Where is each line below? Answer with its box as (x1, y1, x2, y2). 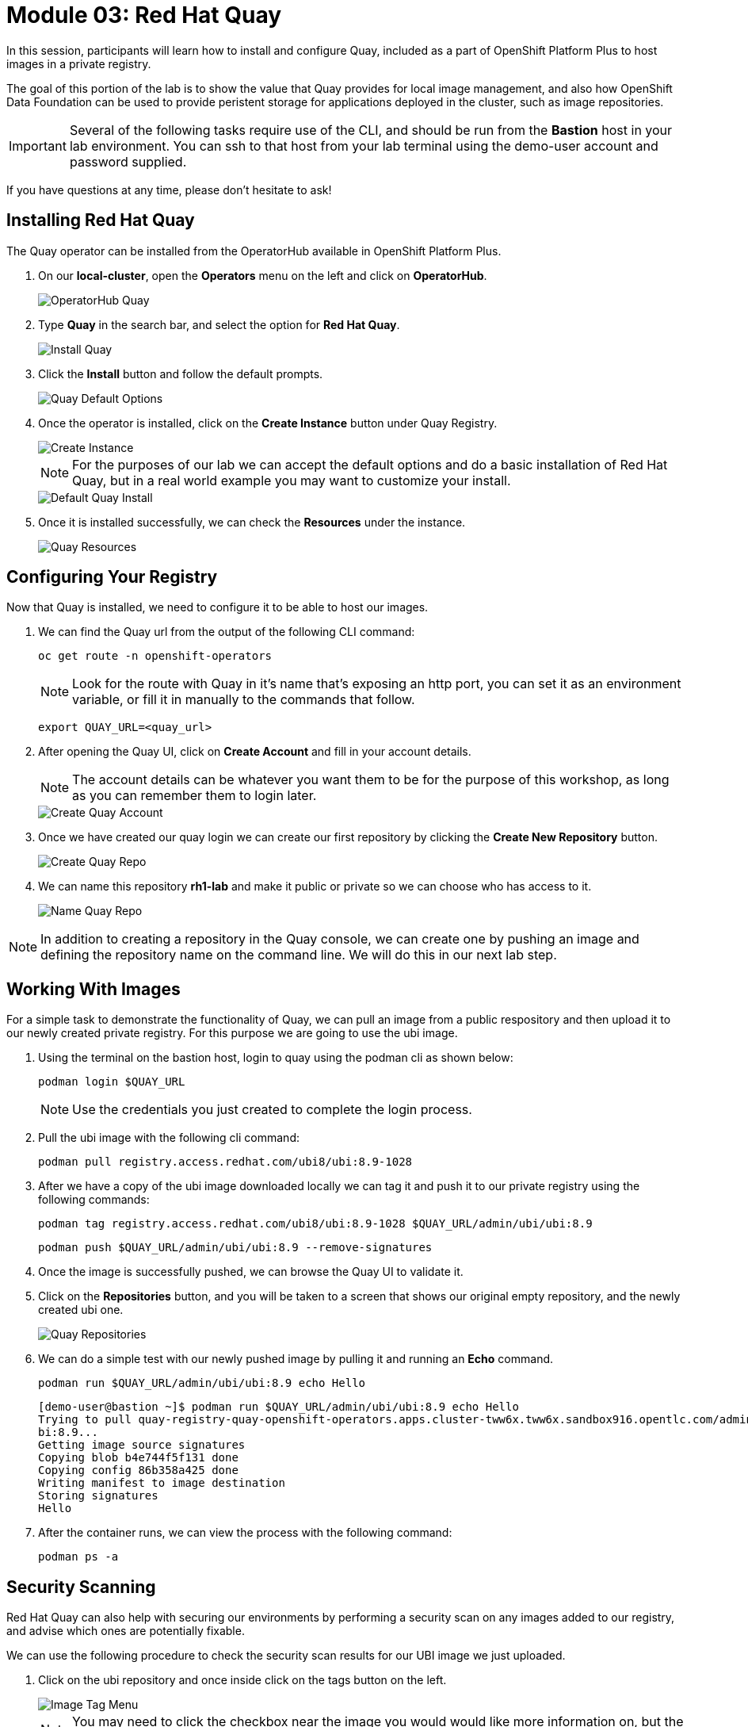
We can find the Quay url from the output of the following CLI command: (38, 625, 415, 639)
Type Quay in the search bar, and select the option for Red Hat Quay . (38, 317, 400, 331)
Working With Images (6, 978, 181, 999)
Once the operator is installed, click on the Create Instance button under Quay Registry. (38, 415, 498, 430)
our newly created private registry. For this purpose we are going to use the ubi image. (6, 1026, 458, 1040)
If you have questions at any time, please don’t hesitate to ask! (6, 182, 332, 197)
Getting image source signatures (38, 1438, 246, 1452)
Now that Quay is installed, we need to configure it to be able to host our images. (6, 600, 429, 615)
